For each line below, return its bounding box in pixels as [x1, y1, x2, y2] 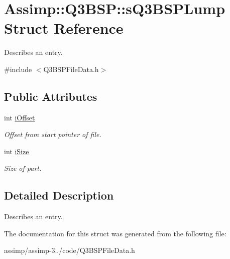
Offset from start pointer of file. [4, 129, 101, 140]
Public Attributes [4, 88, 97, 104]
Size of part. [4, 163, 42, 173]
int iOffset [4, 112, 35, 122]
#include [4, 63, 32, 74]
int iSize [4, 146, 29, 156]
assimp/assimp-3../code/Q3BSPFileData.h [4, 245, 135, 255]
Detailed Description [4, 187, 114, 203]
